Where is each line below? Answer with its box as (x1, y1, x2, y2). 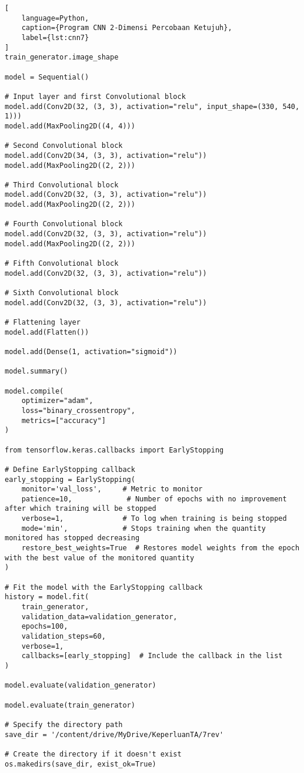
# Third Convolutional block (5, 180, 119, 189)
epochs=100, (21, 622, 68, 631)
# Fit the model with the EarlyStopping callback (5, 583, 203, 592)
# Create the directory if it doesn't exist (5, 749, 182, 758)
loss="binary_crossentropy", (21, 406, 135, 415)
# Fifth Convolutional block (5, 259, 119, 268)
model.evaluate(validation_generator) (5, 681, 156, 690)
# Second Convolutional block (5, 141, 123, 150)
